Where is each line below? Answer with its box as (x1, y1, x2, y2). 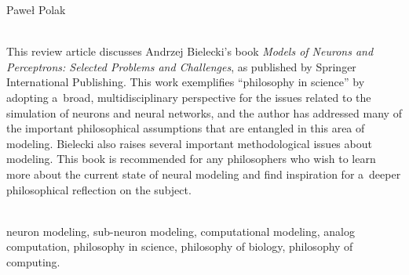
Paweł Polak (6, 2, 66, 17)
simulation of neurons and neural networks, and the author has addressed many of (6, 104, 402, 121)
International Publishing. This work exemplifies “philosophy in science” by (6, 74, 365, 90)
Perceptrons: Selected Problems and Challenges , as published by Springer (6, 58, 356, 74)
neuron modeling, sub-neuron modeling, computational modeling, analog (6, 223, 355, 239)
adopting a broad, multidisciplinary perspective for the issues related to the (6, 89, 371, 105)
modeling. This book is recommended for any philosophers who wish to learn (6, 150, 376, 167)
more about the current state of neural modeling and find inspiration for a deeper (6, 165, 401, 182)
